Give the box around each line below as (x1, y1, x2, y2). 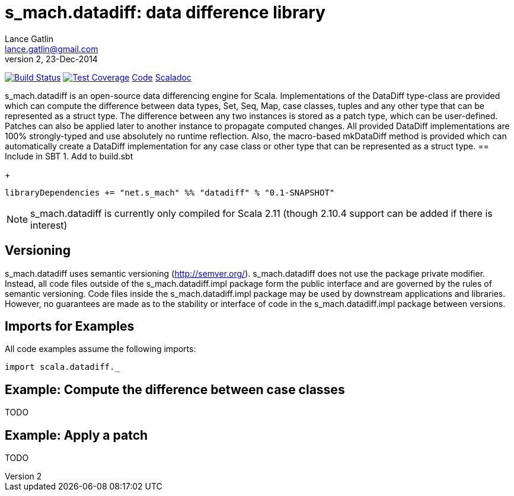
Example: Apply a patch (5, 427, 148, 443)
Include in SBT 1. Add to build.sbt (5, 151, 133, 161)
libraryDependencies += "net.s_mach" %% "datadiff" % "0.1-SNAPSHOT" (5, 187, 335, 197)
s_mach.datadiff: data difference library (5, 2, 325, 23)
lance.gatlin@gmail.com (5, 43, 98, 54)
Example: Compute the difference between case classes (5, 382, 345, 397)
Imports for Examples (5, 319, 135, 334)
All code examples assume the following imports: (5, 344, 196, 354)
